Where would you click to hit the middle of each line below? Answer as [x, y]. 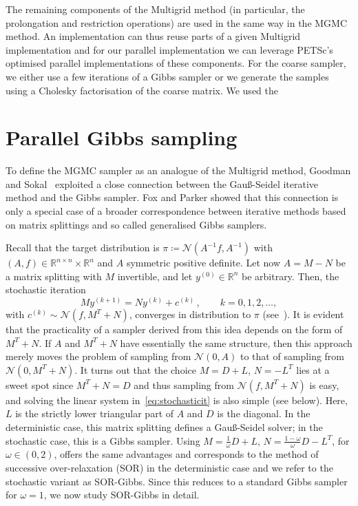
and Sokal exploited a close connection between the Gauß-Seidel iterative [162, 183]
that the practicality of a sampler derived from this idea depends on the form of [174, 329]
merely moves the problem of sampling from [98, 356]
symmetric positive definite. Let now [203, 263]
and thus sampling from [184, 384]
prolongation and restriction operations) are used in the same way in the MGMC [177, 22]
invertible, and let [155, 276]
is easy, [324, 384]
